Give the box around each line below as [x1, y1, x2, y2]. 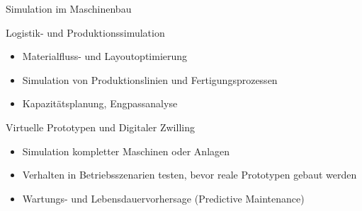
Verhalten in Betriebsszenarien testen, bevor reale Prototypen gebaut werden [22, 167, 357, 182]
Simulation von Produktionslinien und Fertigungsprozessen [22, 72, 278, 87]
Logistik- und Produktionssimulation [6, 25, 165, 40]
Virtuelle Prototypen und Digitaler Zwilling [6, 119, 195, 134]
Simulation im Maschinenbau [6, 1, 132, 16]
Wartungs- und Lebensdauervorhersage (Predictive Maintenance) [22, 191, 305, 205]
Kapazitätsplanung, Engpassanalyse [22, 96, 178, 111]
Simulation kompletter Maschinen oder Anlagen [22, 143, 230, 158]
